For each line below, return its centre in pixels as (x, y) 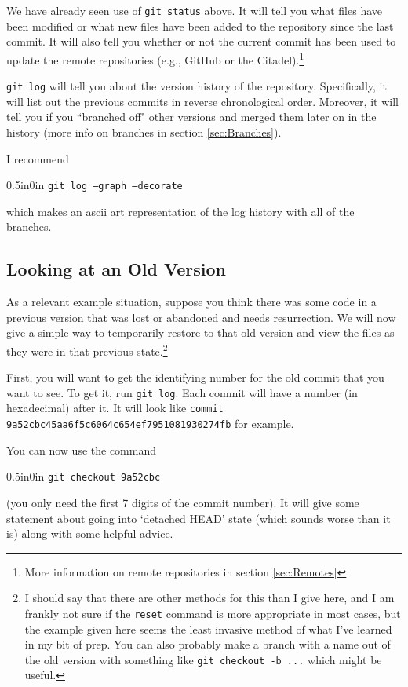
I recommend (38, 158)
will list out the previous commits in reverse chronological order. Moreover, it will (202, 101)
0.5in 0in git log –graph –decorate (95, 185)
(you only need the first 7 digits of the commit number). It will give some (183, 503)
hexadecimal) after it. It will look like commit (115, 408)
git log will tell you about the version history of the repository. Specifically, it (197, 86)
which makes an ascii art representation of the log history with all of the (180, 211)
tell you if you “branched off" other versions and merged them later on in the (191, 117)
